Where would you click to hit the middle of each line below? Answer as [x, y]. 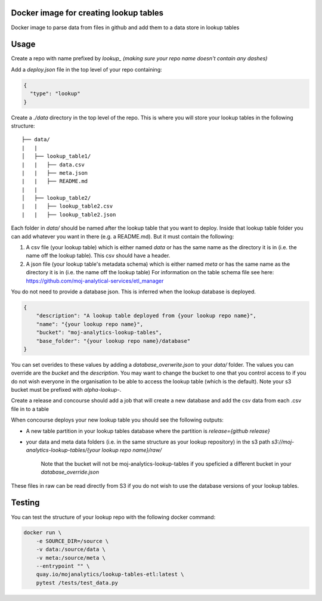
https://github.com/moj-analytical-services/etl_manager [95, 281]
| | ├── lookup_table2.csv [67, 206]
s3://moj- [283, 442]
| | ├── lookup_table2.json [69, 214]
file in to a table [30, 409]
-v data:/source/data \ [71, 549]
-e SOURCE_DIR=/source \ [72, 541]
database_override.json [70, 472]
